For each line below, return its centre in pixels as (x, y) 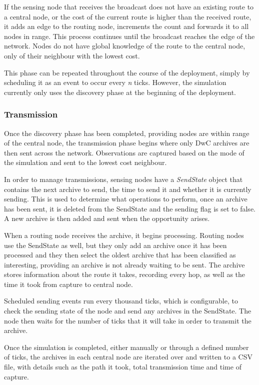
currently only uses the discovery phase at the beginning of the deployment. (120, 92)
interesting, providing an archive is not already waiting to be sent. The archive (124, 264)
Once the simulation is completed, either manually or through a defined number (126, 347)
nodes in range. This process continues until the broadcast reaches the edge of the (129, 36)
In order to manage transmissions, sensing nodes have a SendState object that (123, 179)
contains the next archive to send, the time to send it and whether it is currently (128, 189)
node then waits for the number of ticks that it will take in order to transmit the (128, 320)
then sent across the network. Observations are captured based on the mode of (124, 152)
